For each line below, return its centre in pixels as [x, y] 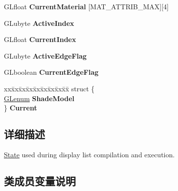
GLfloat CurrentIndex [40, 39]
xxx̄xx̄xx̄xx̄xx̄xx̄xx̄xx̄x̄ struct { [49, 88]
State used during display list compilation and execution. [89, 154]
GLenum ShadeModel [39, 98]
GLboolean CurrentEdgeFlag [51, 72]
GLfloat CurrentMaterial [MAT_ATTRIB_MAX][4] [86, 6]
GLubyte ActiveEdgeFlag [45, 55]
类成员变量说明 [40, 180]
